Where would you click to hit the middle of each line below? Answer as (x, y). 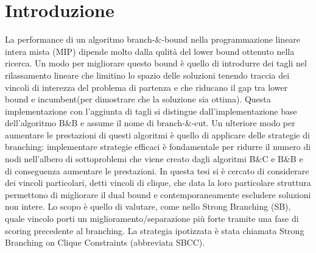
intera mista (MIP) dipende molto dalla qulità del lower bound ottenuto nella (150, 51)
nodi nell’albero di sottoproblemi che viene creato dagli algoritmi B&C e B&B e (154, 159)
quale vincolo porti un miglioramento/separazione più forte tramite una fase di (152, 219)
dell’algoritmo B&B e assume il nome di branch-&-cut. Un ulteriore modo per (150, 123)
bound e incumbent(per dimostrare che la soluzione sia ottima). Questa (138, 99)
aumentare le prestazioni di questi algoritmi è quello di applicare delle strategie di (157, 134)
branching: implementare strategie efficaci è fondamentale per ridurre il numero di (158, 147)
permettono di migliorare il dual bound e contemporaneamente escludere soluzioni (158, 194)
